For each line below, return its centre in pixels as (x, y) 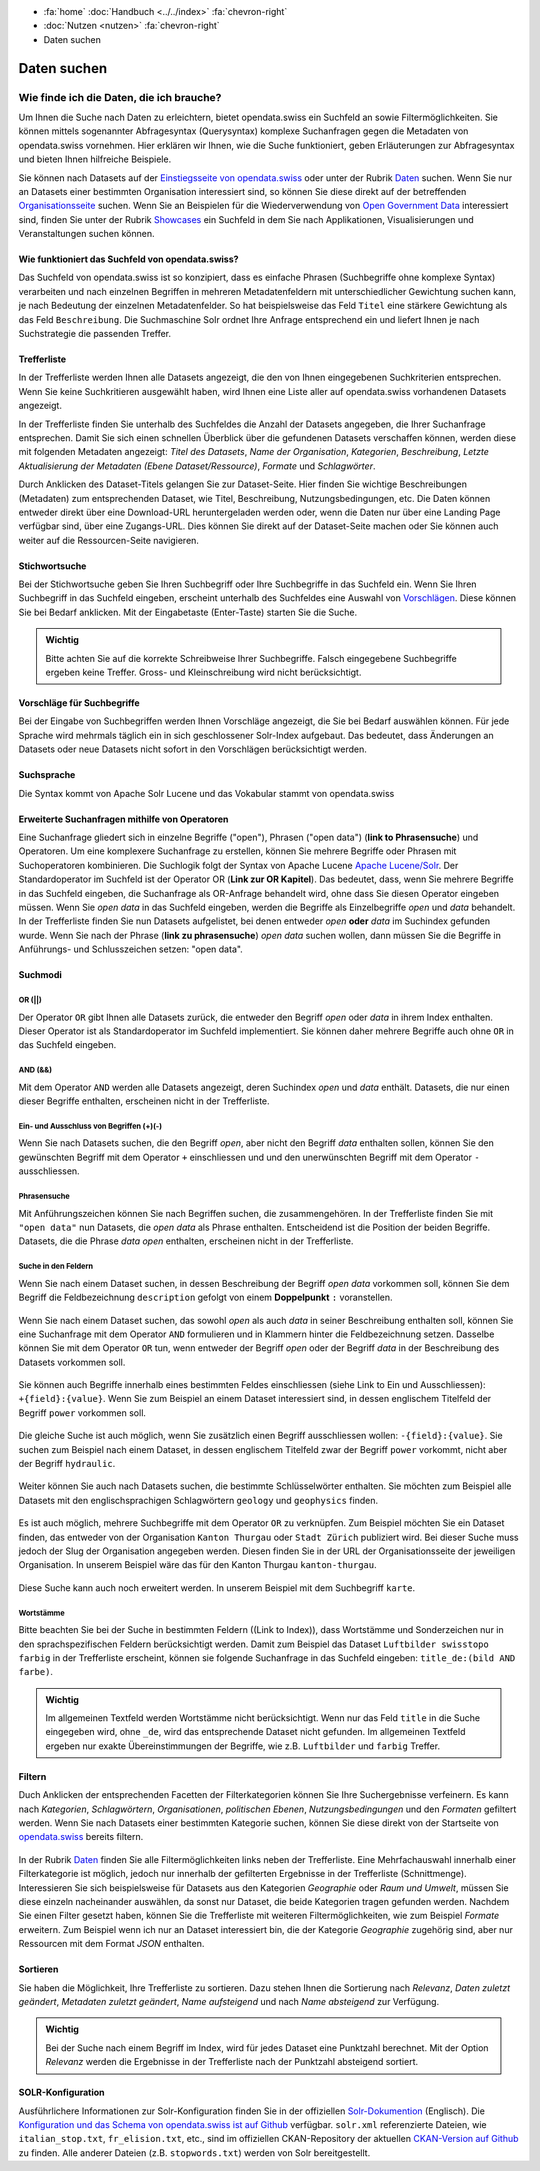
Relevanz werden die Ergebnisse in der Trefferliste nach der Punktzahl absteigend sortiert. (232, 2062)
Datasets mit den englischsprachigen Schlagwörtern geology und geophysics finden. (198, 1500)
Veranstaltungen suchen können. (86, 234)
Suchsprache (47, 775)
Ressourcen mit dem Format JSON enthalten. (111, 1944)
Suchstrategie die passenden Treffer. (95, 334)
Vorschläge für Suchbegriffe (79, 703)
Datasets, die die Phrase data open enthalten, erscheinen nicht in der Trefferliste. (186, 1241)
